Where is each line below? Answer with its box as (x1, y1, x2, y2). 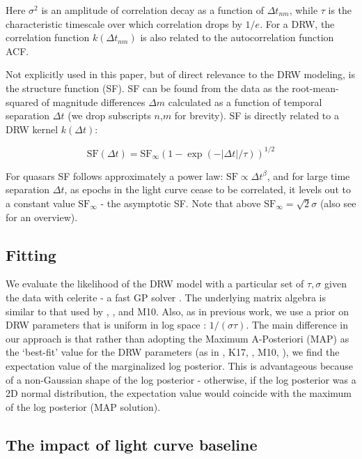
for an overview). (6, 209, 78, 224)
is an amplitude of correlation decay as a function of (41, 3, 264, 17)
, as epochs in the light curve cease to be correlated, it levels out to (64, 182, 351, 197)
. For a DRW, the (260, 16, 335, 31)
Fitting (6, 243, 56, 265)
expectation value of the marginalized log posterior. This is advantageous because (6, 358, 354, 373)
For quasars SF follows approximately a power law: (6, 168, 223, 183)
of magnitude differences (41, 94, 145, 109)
